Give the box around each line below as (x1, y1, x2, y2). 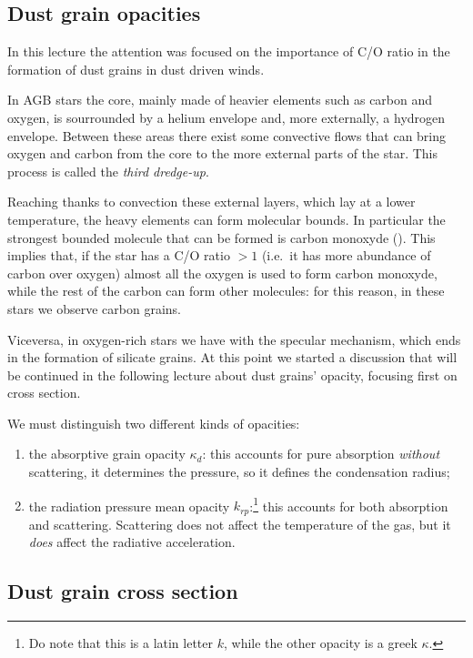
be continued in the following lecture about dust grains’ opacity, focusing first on (7, 365, 458, 384)
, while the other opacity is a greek (223, 633, 418, 653)
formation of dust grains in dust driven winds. (7, 59, 265, 78)
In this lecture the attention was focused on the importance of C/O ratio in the (7, 42, 450, 61)
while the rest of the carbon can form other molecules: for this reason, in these (7, 281, 445, 300)
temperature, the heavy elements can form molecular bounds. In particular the (7, 209, 446, 228)
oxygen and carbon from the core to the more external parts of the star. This (7, 144, 438, 163)
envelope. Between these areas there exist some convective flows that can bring (7, 126, 447, 145)
